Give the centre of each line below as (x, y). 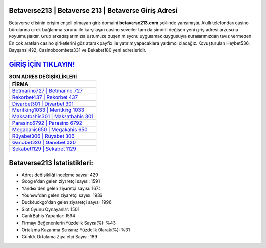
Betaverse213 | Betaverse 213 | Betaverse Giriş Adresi (93, 11)
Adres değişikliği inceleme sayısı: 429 (60, 175)
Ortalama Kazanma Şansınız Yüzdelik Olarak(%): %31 (76, 230)
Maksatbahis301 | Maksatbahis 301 (53, 117)
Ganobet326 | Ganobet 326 (44, 142)
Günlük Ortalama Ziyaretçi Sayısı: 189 (59, 237)
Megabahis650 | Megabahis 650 (50, 130)
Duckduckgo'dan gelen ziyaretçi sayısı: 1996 (66, 202)
